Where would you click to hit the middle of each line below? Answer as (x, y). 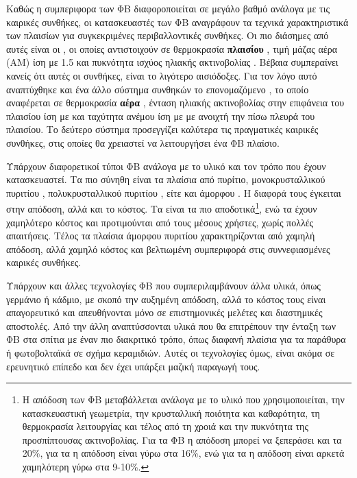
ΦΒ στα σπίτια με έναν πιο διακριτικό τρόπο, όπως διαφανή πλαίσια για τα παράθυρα (176, 339)
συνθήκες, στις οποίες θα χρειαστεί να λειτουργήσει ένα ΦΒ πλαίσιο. (143, 142)
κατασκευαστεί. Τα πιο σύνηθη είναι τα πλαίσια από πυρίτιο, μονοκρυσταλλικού (166, 179)
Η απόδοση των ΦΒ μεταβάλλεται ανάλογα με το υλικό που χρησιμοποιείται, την (183, 399)
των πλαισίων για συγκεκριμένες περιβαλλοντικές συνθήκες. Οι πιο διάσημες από (168, 35)
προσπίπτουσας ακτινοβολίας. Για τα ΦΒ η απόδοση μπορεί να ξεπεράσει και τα (182, 439)
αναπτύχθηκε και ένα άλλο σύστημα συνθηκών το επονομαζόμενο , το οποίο (158, 89)
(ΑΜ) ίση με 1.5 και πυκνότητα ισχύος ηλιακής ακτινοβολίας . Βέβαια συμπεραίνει (172, 62)
